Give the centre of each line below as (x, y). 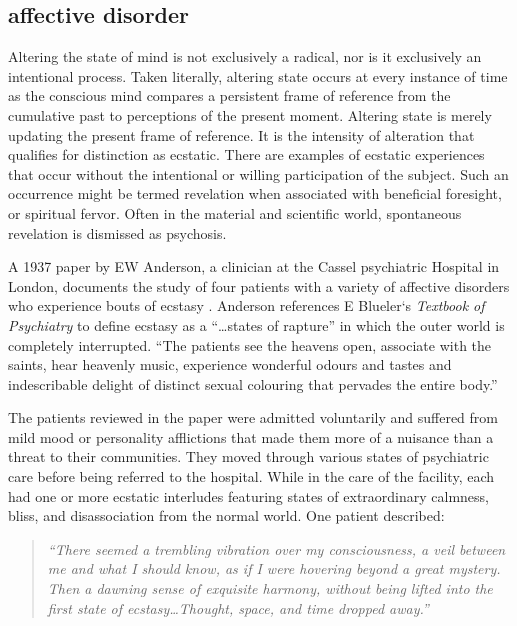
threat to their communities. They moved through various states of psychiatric (248, 456)
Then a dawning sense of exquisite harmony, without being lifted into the (270, 588)
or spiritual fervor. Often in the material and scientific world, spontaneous (235, 212)
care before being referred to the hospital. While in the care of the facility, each (251, 476)
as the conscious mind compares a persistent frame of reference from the (229, 95)
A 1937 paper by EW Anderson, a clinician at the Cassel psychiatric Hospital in (254, 266)
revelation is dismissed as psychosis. (117, 232)
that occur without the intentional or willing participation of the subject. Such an (258, 173)
